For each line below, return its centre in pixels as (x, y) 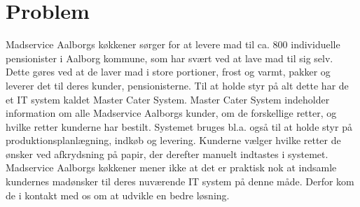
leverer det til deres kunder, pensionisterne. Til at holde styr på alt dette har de (177, 85)
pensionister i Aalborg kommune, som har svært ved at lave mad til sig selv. (169, 58)
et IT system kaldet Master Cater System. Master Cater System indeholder (168, 99)
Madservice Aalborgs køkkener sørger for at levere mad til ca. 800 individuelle (173, 44)
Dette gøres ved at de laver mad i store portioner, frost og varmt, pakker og (168, 72)
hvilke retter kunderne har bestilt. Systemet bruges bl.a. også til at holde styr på (179, 126)
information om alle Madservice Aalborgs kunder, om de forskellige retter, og (171, 113)
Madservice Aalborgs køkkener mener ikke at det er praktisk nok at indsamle (171, 167)
